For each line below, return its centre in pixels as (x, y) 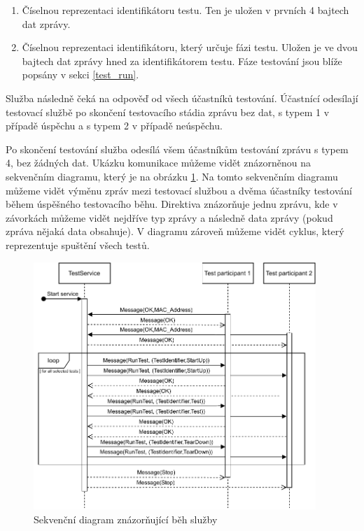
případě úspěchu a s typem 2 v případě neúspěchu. (114, 126)
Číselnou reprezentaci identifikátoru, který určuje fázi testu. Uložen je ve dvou (190, 47)
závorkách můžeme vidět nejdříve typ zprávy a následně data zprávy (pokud (169, 217)
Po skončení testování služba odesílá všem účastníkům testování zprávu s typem (177, 149)
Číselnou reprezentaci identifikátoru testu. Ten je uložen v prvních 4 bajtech (185, 10)
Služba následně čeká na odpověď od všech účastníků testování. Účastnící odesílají (182, 98)
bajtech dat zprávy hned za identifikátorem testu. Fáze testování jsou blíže (182, 61)
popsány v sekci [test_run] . (80, 75)
